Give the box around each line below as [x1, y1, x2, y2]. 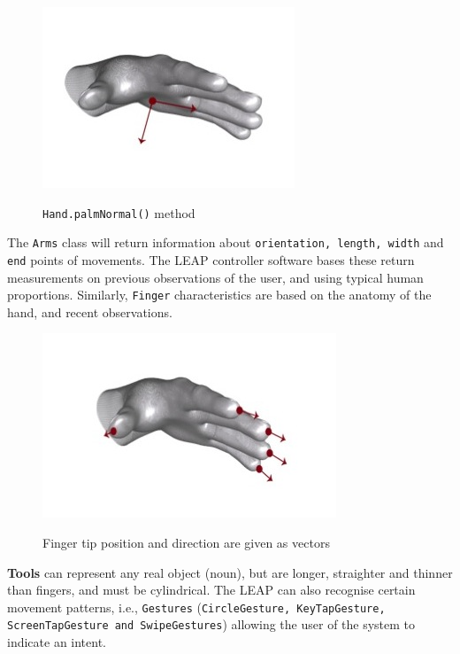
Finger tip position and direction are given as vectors [42, 533, 330, 551]
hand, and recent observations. [7, 302, 172, 321]
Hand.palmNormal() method [42, 203, 195, 222]
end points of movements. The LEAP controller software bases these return [7, 250, 415, 269]
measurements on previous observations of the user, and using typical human [7, 268, 424, 286]
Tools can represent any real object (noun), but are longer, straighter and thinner [7, 563, 453, 581]
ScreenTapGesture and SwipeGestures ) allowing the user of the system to [7, 615, 416, 634]
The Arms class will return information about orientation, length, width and [7, 233, 444, 252]
